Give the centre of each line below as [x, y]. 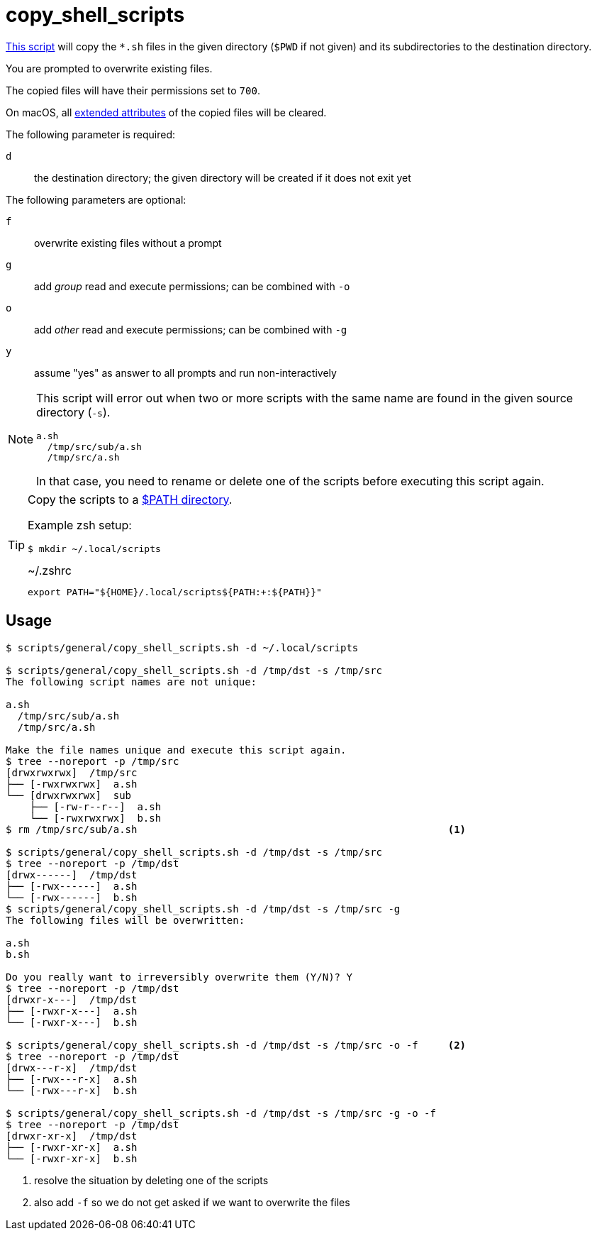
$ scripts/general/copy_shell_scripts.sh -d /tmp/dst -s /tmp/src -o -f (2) [236, 1045]
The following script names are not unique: [132, 682]
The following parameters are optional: [96, 199]
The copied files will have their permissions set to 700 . [133, 90]
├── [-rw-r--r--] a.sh [95, 806]
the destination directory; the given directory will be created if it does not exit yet [223, 177]
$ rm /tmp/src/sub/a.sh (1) [236, 829]
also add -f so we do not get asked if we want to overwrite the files [192, 1202]
